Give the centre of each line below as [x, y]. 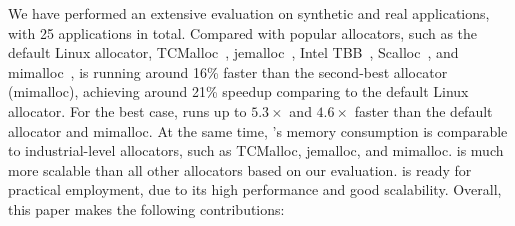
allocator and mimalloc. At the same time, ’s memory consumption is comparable [258, 130]
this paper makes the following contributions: [146, 208]
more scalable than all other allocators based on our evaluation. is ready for [240, 169]
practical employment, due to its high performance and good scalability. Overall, [255, 189]
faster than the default [423, 110]
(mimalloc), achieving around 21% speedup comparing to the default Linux [238, 91]
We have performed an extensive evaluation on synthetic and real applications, [249, 13]
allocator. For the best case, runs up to [127, 110]
